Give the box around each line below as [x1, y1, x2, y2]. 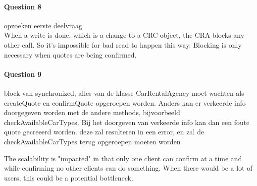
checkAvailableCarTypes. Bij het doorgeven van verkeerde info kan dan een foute [4, 117, 250, 127]
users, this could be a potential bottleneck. [4, 172, 133, 183]
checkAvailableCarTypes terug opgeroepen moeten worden [4, 136, 181, 146]
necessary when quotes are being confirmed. [4, 49, 137, 60]
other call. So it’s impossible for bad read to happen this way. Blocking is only [4, 39, 242, 50]
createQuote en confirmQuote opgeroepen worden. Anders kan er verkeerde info [4, 97, 246, 108]
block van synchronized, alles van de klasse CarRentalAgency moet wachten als [4, 87, 244, 98]
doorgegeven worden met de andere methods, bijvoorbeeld [4, 107, 180, 118]
